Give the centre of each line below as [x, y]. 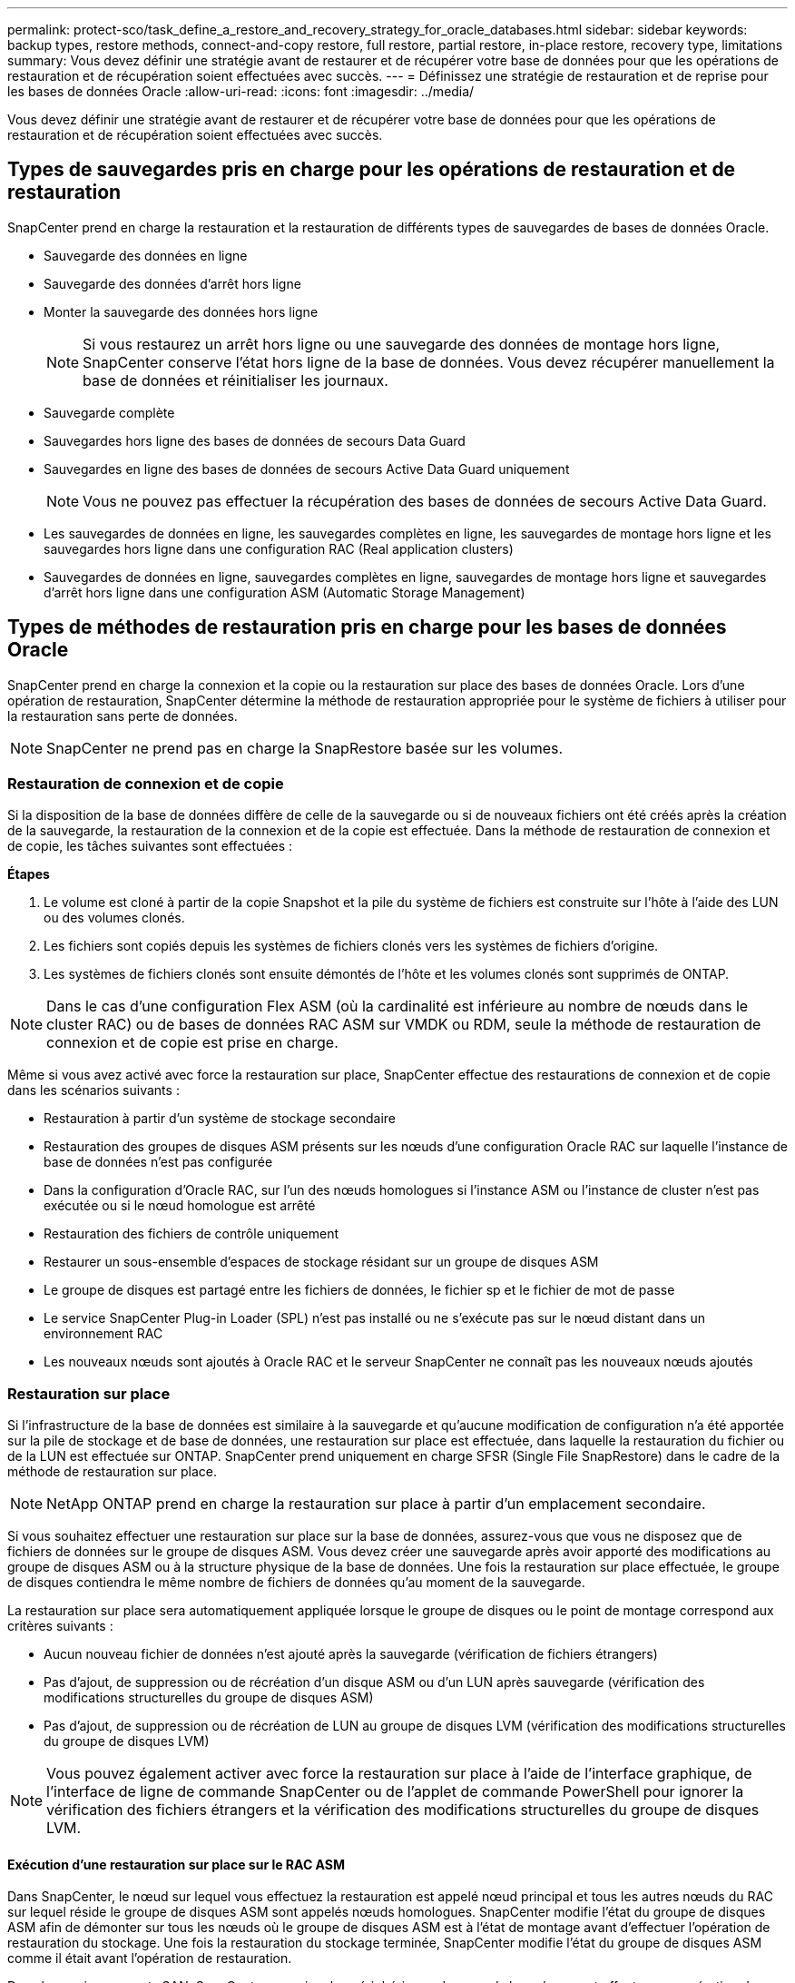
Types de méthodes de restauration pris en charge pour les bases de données [367, 627]
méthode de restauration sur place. [112, 1472]
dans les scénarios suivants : [93, 1090]
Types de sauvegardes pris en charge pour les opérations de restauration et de [372, 170]
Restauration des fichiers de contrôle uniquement [191, 1234]
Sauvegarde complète [109, 412]
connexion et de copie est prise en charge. [192, 1043]
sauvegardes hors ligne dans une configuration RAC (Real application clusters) [279, 548]
